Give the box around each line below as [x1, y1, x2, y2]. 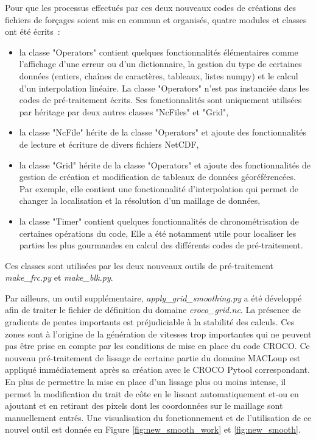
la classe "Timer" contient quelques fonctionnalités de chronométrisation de [19, 214, 299, 227]
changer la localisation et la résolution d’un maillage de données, [19, 194, 261, 207]
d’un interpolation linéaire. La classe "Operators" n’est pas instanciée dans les [19, 81, 309, 94]
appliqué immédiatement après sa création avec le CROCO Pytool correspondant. [5, 363, 310, 376]
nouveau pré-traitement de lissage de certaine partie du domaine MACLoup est [5, 351, 301, 364]
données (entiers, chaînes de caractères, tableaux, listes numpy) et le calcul [19, 69, 298, 82]
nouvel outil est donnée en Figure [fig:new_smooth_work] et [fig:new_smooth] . [5, 423, 301, 436]
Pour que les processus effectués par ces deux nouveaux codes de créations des [5, 1, 297, 13]
